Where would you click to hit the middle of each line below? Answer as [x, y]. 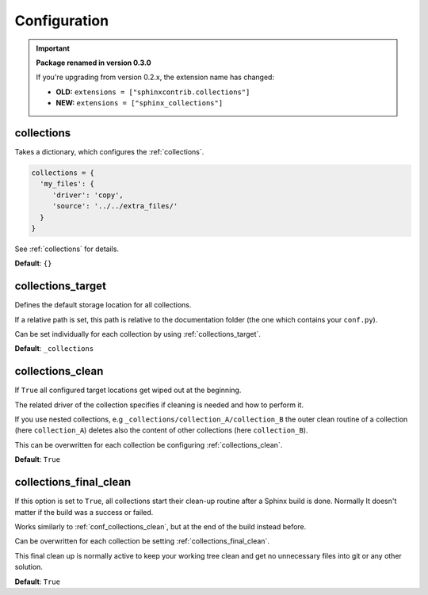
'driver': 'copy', [88, 195]
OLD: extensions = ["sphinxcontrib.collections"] [153, 92]
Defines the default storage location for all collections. [103, 305]
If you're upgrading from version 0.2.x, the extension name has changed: [155, 77]
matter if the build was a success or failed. [84, 512]
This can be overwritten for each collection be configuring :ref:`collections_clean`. [149, 444]
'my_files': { [67, 184]
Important [53, 48]
